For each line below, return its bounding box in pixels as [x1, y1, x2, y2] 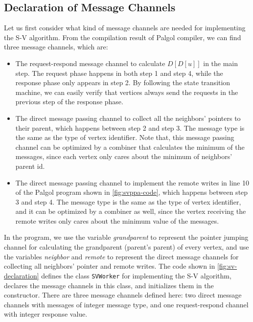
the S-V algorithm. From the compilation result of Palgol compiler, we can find [4, 32, 241, 42]
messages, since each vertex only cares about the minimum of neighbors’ [15, 151, 232, 161]
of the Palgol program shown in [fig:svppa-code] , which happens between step [15, 187, 248, 197]
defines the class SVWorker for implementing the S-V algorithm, [41, 270, 231, 280]
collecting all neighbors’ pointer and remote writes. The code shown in [4, 261, 215, 271]
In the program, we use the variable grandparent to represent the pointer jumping [4, 232, 249, 242]
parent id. [15, 161, 45, 171]
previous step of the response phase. [15, 96, 123, 107]
